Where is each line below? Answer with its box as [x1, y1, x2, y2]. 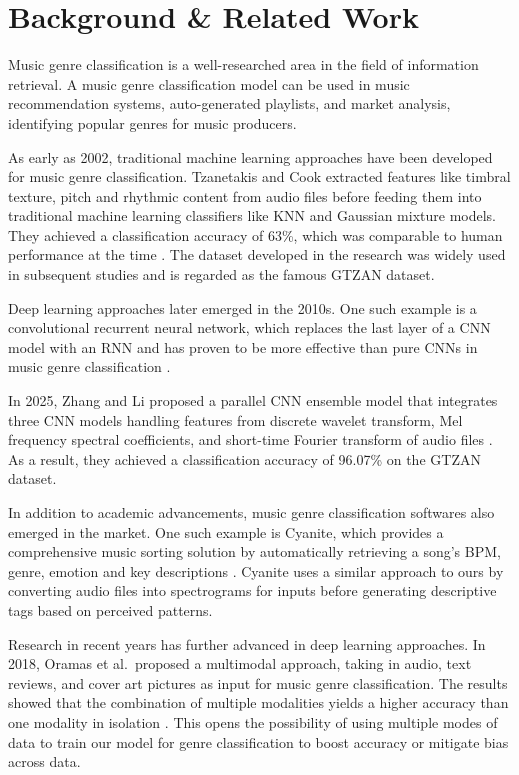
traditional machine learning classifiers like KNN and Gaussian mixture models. [8, 205, 497, 226]
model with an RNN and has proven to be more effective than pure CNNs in [8, 336, 478, 357]
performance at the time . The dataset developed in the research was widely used [8, 244, 506, 265]
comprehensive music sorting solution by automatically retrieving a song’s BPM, [8, 541, 501, 562]
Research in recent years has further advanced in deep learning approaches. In [8, 633, 486, 654]
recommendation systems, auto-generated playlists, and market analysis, [8, 93, 451, 114]
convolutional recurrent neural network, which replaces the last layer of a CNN [8, 317, 491, 338]
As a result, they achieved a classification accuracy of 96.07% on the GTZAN [8, 448, 481, 469]
